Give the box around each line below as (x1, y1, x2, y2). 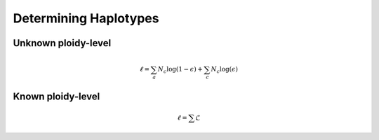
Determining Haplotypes (13, 10, 159, 26)
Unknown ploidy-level (13, 37, 112, 49)
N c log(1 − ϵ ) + (157, 65, 203, 75)
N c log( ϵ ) (211, 65, 239, 75)
